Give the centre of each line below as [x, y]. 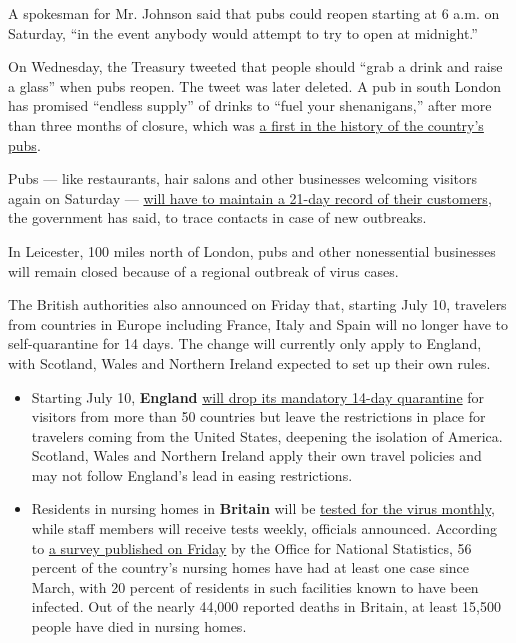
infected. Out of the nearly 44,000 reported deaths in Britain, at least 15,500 [266, 606]
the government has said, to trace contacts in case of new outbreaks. [217, 217]
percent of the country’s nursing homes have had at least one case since [250, 567]
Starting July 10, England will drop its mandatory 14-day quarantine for [258, 396]
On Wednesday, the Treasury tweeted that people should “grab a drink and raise [255, 66]
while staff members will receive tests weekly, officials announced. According [264, 528]
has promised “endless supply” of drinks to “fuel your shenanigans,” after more [250, 105]
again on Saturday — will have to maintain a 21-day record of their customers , [250, 197]
